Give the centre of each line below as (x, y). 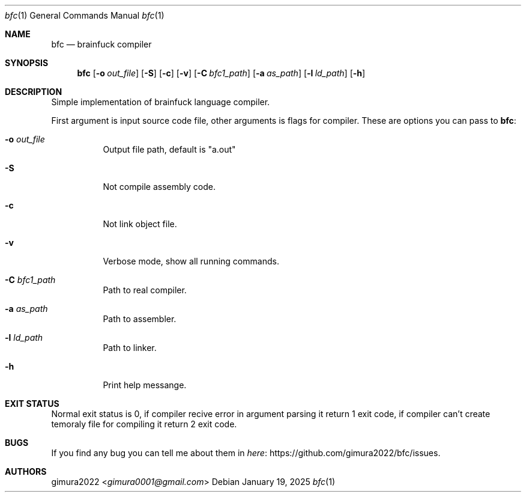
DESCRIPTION (34, 92)
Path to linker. (130, 348)
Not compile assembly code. (159, 187)
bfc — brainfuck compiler (101, 44)
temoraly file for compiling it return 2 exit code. (144, 424)
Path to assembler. (140, 319)
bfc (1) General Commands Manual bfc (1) (85, 15)
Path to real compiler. (145, 290)
